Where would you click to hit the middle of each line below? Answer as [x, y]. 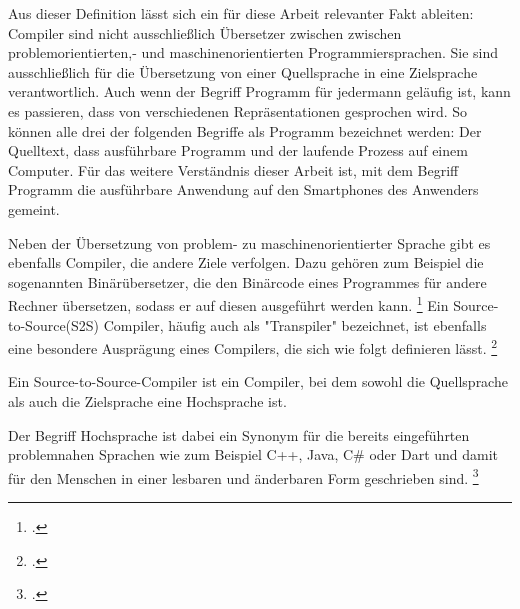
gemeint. [34, 208]
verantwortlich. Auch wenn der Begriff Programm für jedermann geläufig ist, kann [259, 91]
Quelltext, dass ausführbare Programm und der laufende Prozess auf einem [238, 150]
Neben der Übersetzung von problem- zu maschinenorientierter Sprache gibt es [249, 242]
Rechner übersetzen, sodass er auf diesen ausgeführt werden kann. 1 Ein [228, 303]
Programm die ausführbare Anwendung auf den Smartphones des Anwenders [243, 189]
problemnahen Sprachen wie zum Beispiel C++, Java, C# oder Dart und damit [253, 454]
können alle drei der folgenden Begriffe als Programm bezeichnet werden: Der [245, 130]
